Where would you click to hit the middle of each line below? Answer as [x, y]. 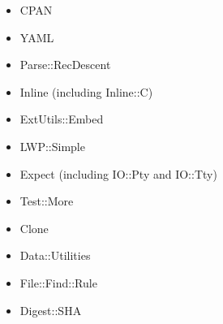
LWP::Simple [52, 146]
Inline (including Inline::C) [86, 91]
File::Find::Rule [58, 282]
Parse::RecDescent [65, 65]
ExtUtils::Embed [62, 119]
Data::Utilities [55, 255]
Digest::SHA [51, 310]
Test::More [47, 201]
